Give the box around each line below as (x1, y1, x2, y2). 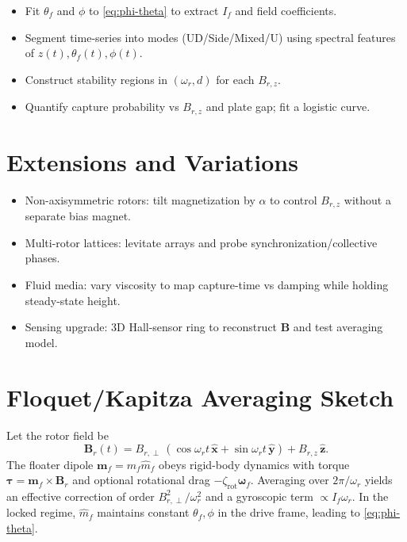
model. (25, 334, 58, 350)
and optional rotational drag (72, 471, 210, 488)
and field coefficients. (235, 2, 337, 18)
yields (364, 471, 393, 488)
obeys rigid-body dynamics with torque (159, 456, 350, 472)
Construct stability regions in (25, 71, 168, 87)
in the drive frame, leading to (217, 504, 360, 521)
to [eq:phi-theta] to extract (89, 2, 219, 18)
